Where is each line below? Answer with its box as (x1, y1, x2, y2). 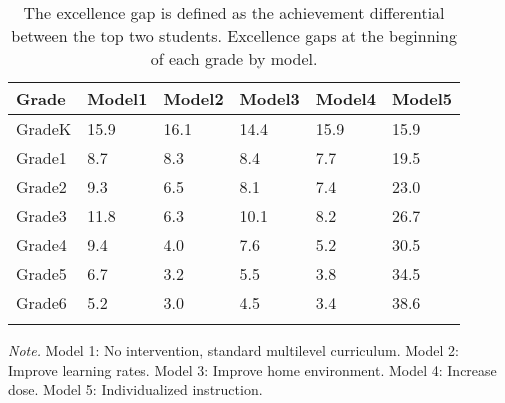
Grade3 (16, 204, 67, 227)
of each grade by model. (150, 47, 318, 70)
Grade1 (16, 146, 67, 169)
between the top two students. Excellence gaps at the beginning (11, 24, 457, 47)
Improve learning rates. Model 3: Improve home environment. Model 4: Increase (8, 359, 497, 380)
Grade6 (16, 291, 67, 314)
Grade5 (16, 262, 67, 285)
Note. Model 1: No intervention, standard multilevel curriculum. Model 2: (8, 340, 459, 360)
